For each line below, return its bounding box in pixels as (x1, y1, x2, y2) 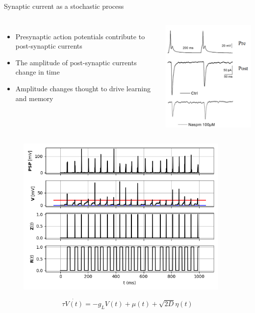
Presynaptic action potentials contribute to (15, 31, 145, 41)
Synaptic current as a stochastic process (4, 1, 124, 11)
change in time (15, 67, 60, 77)
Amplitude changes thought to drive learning (15, 83, 151, 93)
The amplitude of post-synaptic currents (15, 57, 137, 67)
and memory (15, 93, 53, 103)
